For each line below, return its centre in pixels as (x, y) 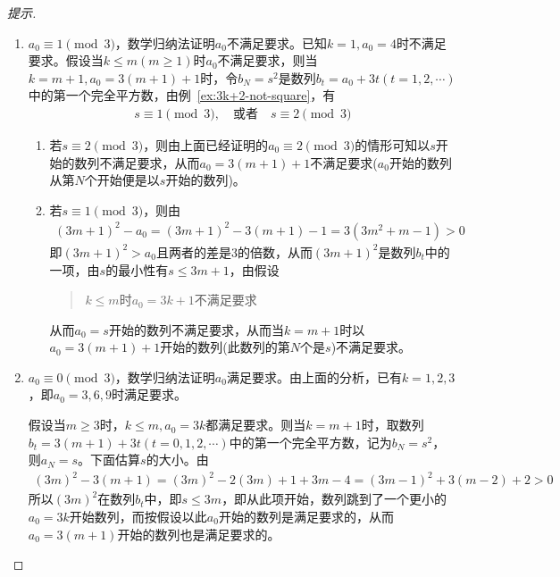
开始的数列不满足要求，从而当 (196, 329)
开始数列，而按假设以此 (138, 516)
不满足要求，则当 (267, 60)
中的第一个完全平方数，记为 (310, 442)
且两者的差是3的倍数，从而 (234, 251)
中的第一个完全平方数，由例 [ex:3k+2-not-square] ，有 (182, 95)
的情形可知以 (393, 145)
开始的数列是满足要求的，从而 (306, 516)
